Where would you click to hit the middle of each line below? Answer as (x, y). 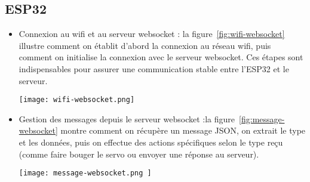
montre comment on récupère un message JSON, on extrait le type (183, 130)
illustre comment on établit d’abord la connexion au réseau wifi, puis (145, 45)
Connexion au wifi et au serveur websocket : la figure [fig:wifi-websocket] (152, 34)
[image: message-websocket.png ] (85, 173)
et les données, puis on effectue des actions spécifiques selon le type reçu (151, 142)
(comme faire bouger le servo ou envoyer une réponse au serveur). (139, 154)
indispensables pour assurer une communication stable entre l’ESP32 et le (154, 68)
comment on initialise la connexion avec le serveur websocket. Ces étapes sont (161, 57)
